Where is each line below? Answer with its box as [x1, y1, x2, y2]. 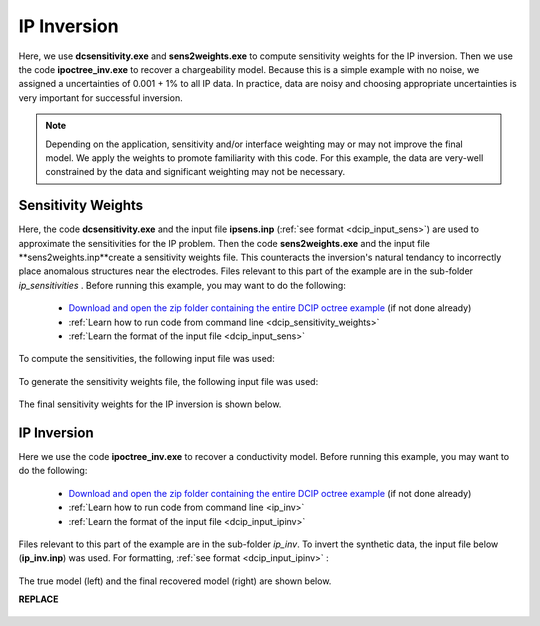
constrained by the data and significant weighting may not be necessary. [45, 166, 346, 178]
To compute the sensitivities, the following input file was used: [18, 353, 275, 365]
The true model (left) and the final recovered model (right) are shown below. [18, 575, 332, 587]
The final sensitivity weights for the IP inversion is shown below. [18, 398, 282, 410]
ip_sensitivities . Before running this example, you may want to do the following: [18, 279, 347, 291]
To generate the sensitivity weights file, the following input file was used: [18, 375, 319, 387]
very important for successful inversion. [18, 91, 184, 104]
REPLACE [18, 593, 59, 605]
